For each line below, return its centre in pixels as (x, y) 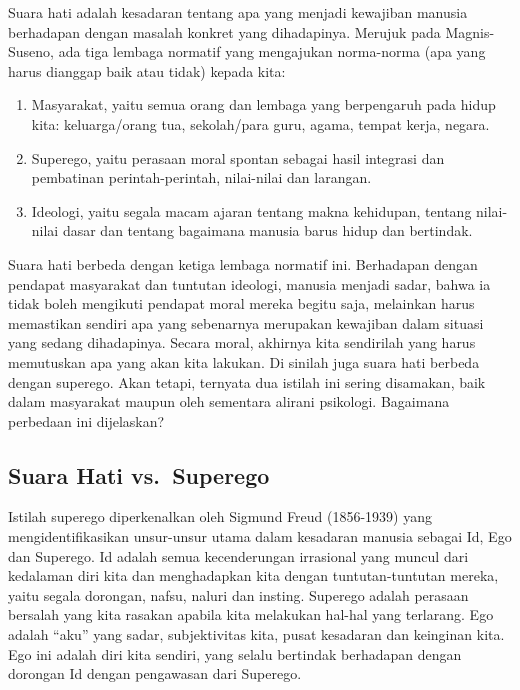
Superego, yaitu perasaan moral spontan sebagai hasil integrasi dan (238, 157)
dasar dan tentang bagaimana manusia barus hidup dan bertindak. (267, 230)
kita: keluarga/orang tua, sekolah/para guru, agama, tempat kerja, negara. (260, 123)
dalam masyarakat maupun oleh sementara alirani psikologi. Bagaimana (229, 401)
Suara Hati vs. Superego (139, 474)
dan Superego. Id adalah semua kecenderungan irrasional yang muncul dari (238, 555)
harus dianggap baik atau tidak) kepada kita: (147, 70)
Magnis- (470, 31)
